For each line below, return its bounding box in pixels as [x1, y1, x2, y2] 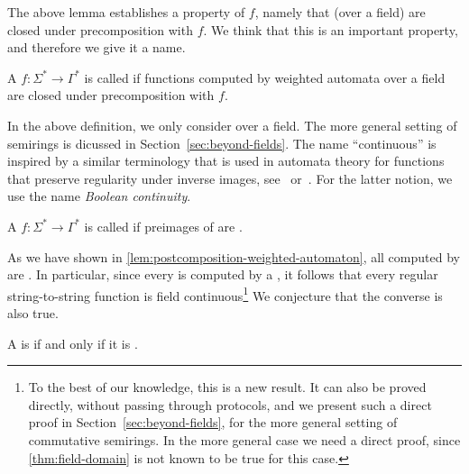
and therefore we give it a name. [7, 38, 186, 57]
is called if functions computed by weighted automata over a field [84, 68, 446, 87]
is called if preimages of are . [84, 216, 243, 235]
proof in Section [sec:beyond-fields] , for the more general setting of [28, 413, 398, 432]
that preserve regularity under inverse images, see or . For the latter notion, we [7, 169, 453, 187]
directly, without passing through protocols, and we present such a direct [28, 395, 432, 414]
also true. [7, 303, 59, 322]
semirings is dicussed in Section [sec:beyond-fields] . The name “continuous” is [7, 133, 437, 152]
